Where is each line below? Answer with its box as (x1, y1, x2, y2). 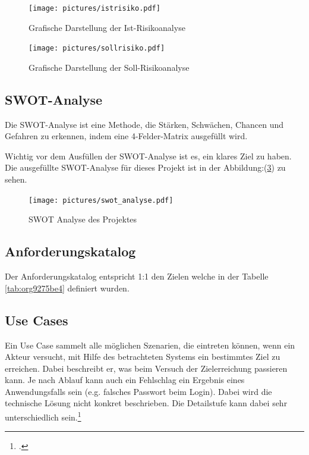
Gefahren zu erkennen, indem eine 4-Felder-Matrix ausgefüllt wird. (5, 130, 248, 142)
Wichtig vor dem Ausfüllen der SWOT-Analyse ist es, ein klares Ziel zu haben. (5, 149, 292, 162)
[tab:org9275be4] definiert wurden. (5, 281, 130, 294)
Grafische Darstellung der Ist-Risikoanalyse (29, 21, 185, 33)
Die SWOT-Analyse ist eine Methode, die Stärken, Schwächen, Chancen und (5, 118, 283, 130)
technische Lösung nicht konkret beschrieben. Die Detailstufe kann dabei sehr (5, 397, 288, 409)
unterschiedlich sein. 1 (5, 409, 81, 423)
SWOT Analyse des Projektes (29, 213, 137, 225)
